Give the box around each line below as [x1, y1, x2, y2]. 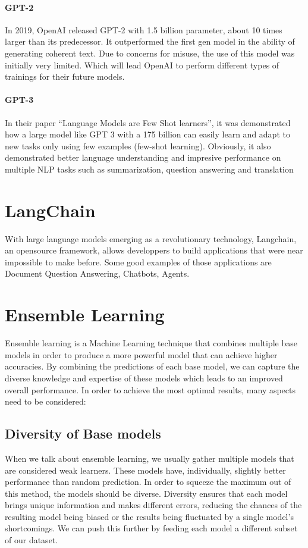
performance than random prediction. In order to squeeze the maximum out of [5, 475, 291, 488]
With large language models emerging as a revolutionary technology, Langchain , [5, 232, 297, 245]
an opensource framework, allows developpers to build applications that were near [5, 244, 303, 256]
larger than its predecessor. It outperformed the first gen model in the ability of [5, 35, 295, 48]
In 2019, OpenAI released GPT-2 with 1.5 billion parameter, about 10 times [5, 23, 282, 36]
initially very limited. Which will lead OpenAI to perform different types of [5, 58, 279, 71]
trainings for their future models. [5, 70, 125, 83]
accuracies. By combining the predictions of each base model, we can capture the [5, 360, 300, 372]
